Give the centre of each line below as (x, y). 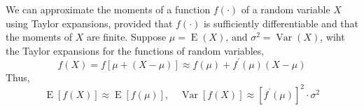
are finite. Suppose (126, 37)
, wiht (332, 37)
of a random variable (286, 9)
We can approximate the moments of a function (108, 9)
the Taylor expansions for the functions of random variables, (135, 50)
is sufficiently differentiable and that (281, 23)
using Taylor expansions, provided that (89, 23)
